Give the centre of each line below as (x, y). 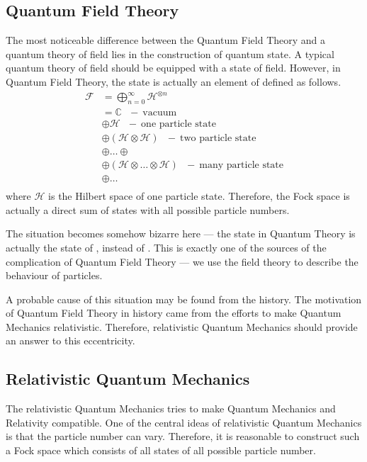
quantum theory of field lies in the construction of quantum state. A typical (170, 53)
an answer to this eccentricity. (70, 340)
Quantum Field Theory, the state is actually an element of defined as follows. (174, 81)
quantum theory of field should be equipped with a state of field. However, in (173, 68)
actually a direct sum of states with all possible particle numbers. (148, 209)
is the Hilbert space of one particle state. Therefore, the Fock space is (199, 196)
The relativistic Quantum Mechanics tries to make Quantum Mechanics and (171, 409)
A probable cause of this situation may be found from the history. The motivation (184, 299)
